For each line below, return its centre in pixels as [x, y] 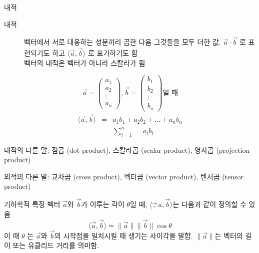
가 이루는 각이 [103, 204]
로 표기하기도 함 [113, 53]
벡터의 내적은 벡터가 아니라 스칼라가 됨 [85, 62]
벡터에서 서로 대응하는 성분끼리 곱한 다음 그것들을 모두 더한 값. [122, 42]
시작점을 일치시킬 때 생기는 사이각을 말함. [128, 235]
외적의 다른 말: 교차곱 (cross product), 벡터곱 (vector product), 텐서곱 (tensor [124, 176]
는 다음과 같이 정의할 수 [209, 204]
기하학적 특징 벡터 [32, 204]
